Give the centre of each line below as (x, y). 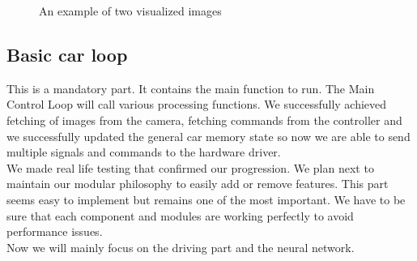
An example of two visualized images (130, 11)
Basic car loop (67, 54)
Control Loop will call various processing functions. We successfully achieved (197, 104)
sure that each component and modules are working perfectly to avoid (180, 215)
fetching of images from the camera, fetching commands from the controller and (204, 120)
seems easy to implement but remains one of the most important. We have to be (206, 199)
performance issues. (55, 231)
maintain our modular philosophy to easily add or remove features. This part (198, 184)
